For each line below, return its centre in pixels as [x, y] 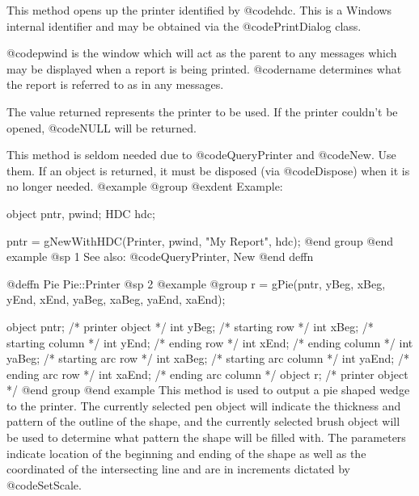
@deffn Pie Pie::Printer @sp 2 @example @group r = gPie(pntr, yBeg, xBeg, [196, 283]
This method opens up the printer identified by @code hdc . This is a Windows [199, 10]
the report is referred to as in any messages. [115, 84]
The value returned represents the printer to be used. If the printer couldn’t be [202, 111]
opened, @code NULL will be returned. [102, 127]
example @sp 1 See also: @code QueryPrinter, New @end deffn [160, 256]
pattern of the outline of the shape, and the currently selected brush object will [203, 421]
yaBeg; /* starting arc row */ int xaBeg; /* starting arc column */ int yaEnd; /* [208, 358]
